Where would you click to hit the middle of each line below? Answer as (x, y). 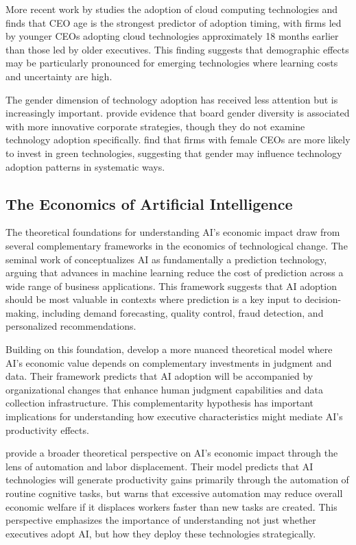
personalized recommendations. (71, 326)
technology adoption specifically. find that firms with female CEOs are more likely (178, 140)
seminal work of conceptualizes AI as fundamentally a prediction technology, (166, 259)
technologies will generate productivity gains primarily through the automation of (177, 480)
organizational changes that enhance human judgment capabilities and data (165, 389)
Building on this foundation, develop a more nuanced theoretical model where (169, 349)
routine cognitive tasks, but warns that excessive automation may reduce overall (174, 493)
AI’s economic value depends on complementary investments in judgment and (169, 362)
